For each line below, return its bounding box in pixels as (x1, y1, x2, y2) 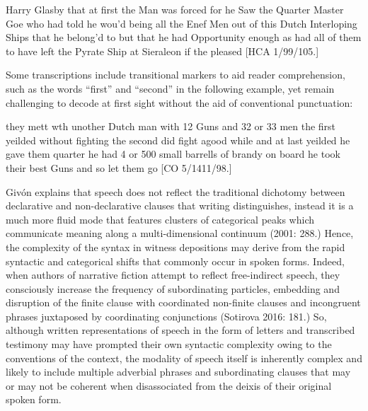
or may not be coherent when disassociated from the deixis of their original (6, 378, 332, 393)
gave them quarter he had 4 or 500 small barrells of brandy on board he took (6, 146, 340, 161)
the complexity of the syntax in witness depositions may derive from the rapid (6, 239, 345, 254)
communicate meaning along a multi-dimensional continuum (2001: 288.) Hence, (6, 226, 354, 241)
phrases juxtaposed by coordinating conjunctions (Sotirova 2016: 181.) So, (6, 308, 327, 323)
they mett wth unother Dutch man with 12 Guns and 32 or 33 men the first (6, 119, 336, 134)
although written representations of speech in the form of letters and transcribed (6, 323, 355, 337)
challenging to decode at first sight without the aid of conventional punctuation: (6, 95, 353, 110)
